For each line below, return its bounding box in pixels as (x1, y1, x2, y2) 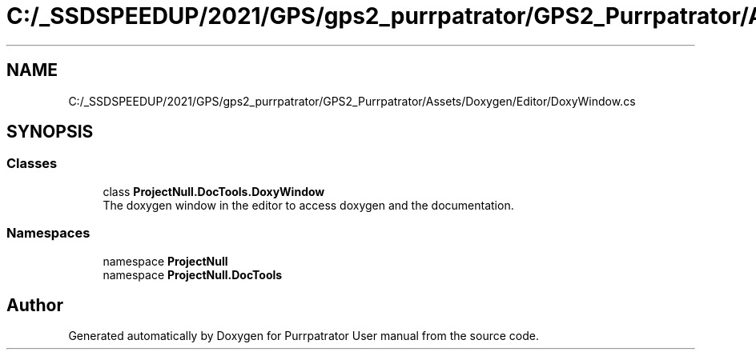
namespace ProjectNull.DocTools (103, 267, 283, 282)
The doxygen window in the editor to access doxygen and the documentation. (103, 198, 514, 212)
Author (6, 294, 63, 315)
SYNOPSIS (6, 122, 94, 142)
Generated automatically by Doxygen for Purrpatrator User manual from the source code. (68, 329, 539, 343)
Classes (6, 155, 58, 172)
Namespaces (6, 225, 90, 242)
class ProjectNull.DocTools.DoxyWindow (103, 184, 325, 198)
